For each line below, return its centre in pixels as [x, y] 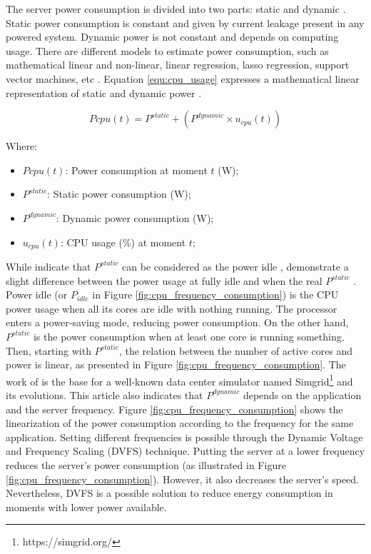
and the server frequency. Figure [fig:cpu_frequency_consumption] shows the [174, 409]
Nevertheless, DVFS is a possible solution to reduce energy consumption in [169, 493]
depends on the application [302, 394]
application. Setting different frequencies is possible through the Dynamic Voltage [184, 437]
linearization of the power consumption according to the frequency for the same [180, 423]
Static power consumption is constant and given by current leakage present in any [185, 22]
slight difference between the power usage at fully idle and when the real [164, 280]
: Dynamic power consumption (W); [135, 217]
